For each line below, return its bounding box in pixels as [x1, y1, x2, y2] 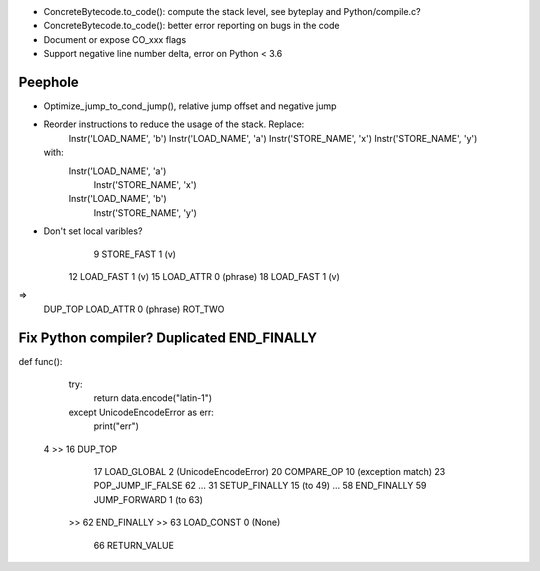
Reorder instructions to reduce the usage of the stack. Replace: [43, 118, 305, 130]
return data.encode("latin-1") [93, 392, 213, 404]
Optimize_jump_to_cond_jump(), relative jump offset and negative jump [43, 100, 337, 112]
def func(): [18, 355, 63, 367]
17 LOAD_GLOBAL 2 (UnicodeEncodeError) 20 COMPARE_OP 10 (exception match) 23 [93, 466, 446, 478]
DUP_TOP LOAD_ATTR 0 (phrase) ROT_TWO [43, 303, 225, 315]
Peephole [18, 73, 79, 90]
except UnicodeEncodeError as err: [68, 406, 215, 418]
